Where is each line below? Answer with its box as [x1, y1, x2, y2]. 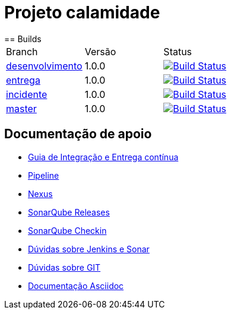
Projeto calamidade [4, 2, 160, 23]
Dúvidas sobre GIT [28, 262, 101, 272]
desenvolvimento [6, 59, 83, 72]
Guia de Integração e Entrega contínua [28, 151, 179, 162]
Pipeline [28, 170, 59, 180]
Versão [84, 45, 116, 58]
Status [163, 45, 192, 58]
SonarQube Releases [28, 207, 110, 217]
